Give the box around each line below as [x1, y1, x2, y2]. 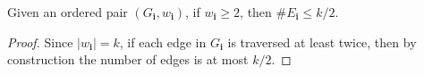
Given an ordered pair [7, 3, 128, 21]
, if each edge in [119, 32, 207, 51]
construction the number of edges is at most [7, 50, 249, 69]
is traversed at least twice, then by [227, 32, 417, 51]
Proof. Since [7, 32, 73, 51]
